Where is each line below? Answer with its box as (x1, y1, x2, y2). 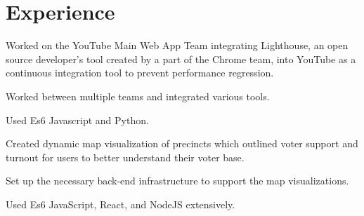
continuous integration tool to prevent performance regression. (6, 65, 274, 80)
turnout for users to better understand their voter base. (6, 149, 245, 164)
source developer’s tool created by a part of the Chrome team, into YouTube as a (6, 51, 356, 66)
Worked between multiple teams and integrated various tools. (6, 88, 270, 103)
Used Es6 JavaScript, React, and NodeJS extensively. (6, 196, 235, 211)
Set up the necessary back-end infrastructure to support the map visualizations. (6, 173, 349, 188)
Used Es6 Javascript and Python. (6, 112, 149, 127)
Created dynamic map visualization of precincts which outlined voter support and (6, 136, 358, 151)
